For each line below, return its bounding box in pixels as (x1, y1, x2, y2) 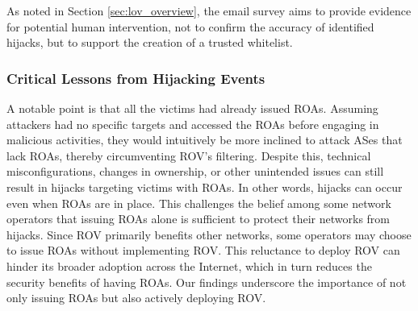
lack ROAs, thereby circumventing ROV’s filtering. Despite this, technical (6, 147, 371, 164)
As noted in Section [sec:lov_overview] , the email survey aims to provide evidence (6, 2, 412, 19)
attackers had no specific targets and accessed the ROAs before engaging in (6, 115, 379, 132)
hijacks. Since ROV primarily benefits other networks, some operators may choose (6, 226, 412, 243)
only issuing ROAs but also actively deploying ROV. (6, 289, 266, 306)
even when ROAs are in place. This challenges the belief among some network (6, 194, 391, 211)
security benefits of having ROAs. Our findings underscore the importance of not (6, 273, 407, 290)
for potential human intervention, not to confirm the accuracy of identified (6, 18, 374, 35)
